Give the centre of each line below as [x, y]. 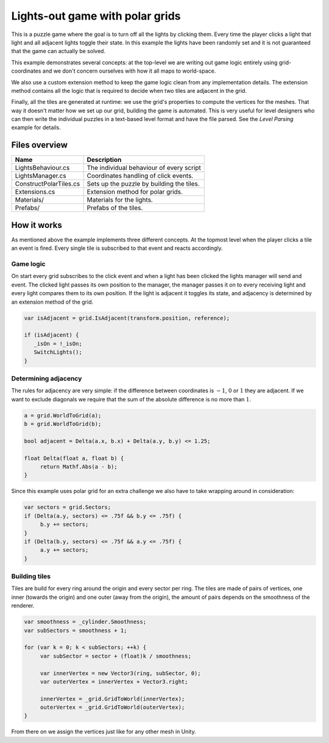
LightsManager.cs [41, 176]
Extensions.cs [35, 192]
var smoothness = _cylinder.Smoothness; [85, 622]
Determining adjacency [47, 378]
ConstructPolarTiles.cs [48, 184]
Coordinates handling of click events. [140, 176]
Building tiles [31, 576]
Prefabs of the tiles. [115, 208]
